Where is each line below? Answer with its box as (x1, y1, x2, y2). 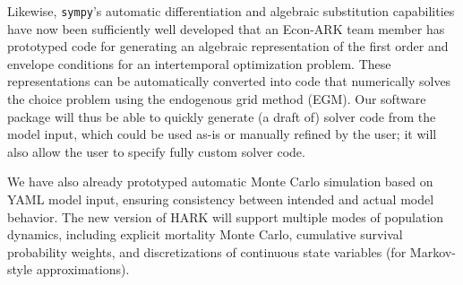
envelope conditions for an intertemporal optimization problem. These (7, 54, 391, 73)
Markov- (409, 242, 456, 261)
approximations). (36, 260, 130, 279)
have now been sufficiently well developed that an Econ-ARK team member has (7, 19, 445, 38)
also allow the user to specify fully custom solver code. (7, 142, 305, 160)
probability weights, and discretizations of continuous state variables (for (7, 242, 407, 261)
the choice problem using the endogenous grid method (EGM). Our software (7, 90, 426, 108)
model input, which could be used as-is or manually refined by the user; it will (7, 125, 437, 143)
